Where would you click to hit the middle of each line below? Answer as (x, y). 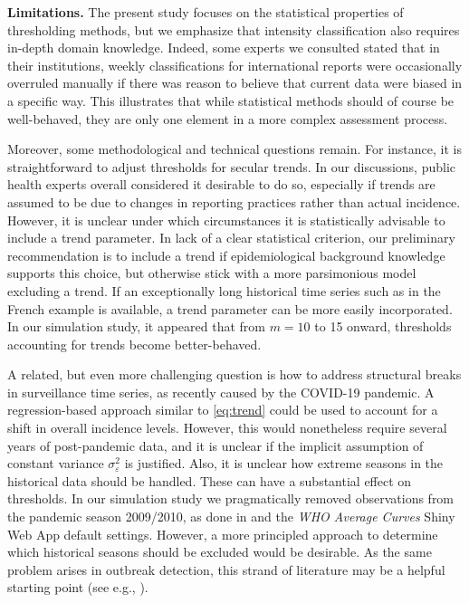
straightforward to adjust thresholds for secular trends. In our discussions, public (232, 166)
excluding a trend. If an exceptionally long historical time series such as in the (224, 290)
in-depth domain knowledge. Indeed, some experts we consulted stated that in (224, 48)
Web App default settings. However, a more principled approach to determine (223, 534)
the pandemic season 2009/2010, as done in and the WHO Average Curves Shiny (231, 517)
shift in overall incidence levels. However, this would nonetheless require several (227, 428)
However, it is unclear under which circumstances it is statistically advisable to (226, 220)
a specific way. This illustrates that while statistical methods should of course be (231, 100)
